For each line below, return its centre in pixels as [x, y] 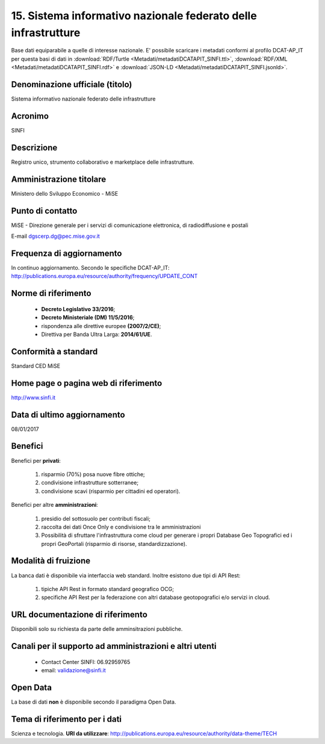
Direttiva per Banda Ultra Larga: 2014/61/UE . [97, 334]
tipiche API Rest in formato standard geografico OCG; [108, 589]
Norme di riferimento [51, 293]
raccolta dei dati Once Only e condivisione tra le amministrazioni [121, 527]
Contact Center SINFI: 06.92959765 [86, 662]
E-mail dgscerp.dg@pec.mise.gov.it [56, 236]
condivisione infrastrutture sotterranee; [90, 483]
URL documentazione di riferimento [79, 615]
